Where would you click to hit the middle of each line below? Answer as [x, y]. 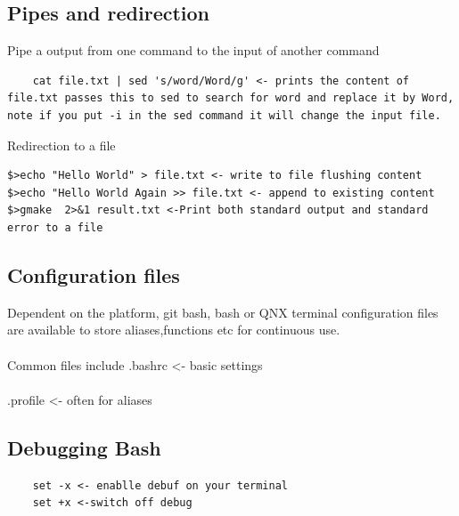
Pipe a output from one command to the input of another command [193, 50]
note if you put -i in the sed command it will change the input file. [224, 115]
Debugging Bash [84, 447]
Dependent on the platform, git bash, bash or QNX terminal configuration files [223, 312]
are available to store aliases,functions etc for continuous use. [174, 330]
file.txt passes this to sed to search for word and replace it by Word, [231, 98]
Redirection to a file [61, 145]
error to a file [55, 227]
